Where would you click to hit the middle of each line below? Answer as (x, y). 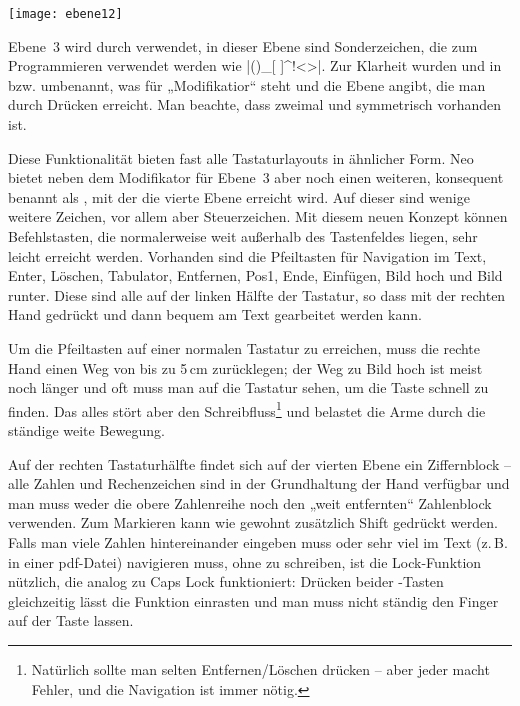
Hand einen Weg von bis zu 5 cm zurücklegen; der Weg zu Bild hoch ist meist (245, 367)
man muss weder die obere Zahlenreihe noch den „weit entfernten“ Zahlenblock (250, 502)
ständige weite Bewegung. (86, 430)
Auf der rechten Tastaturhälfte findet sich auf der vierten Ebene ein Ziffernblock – (260, 463)
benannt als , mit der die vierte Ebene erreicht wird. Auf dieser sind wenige (239, 196)
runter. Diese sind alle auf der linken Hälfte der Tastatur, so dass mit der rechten (257, 294)
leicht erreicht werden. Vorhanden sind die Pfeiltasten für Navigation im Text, (247, 255)
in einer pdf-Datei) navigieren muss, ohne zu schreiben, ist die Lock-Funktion (245, 561)
